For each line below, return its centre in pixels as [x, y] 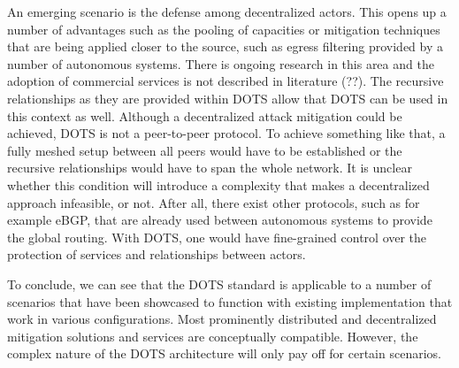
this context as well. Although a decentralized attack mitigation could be [205, 115]
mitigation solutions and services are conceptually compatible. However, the [213, 336]
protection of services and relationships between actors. [157, 254]
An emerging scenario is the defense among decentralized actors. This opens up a [227, 11]
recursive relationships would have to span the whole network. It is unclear [210, 168]
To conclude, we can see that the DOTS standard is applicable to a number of [219, 284]
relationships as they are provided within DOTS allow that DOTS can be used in [228, 98]
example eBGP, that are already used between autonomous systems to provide [220, 220]
